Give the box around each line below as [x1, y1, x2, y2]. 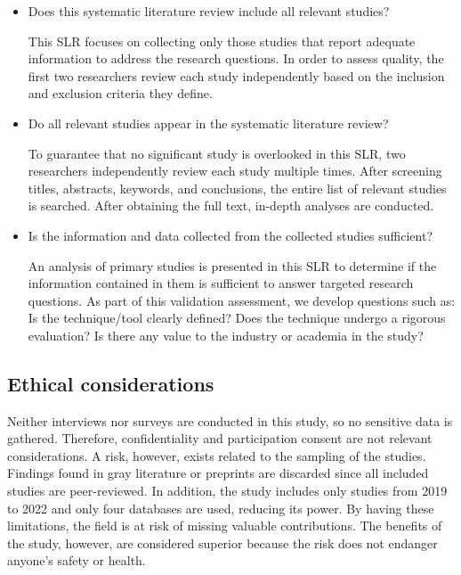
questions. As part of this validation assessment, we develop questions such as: [28, 291, 456, 309]
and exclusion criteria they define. [28, 84, 213, 103]
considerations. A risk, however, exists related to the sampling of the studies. [7, 446, 426, 464]
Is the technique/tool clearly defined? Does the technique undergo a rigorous [28, 308, 446, 327]
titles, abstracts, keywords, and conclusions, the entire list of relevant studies [28, 178, 447, 197]
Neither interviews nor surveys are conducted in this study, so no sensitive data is [7, 411, 453, 430]
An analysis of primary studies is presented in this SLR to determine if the [28, 256, 437, 275]
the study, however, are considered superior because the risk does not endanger [7, 533, 438, 552]
